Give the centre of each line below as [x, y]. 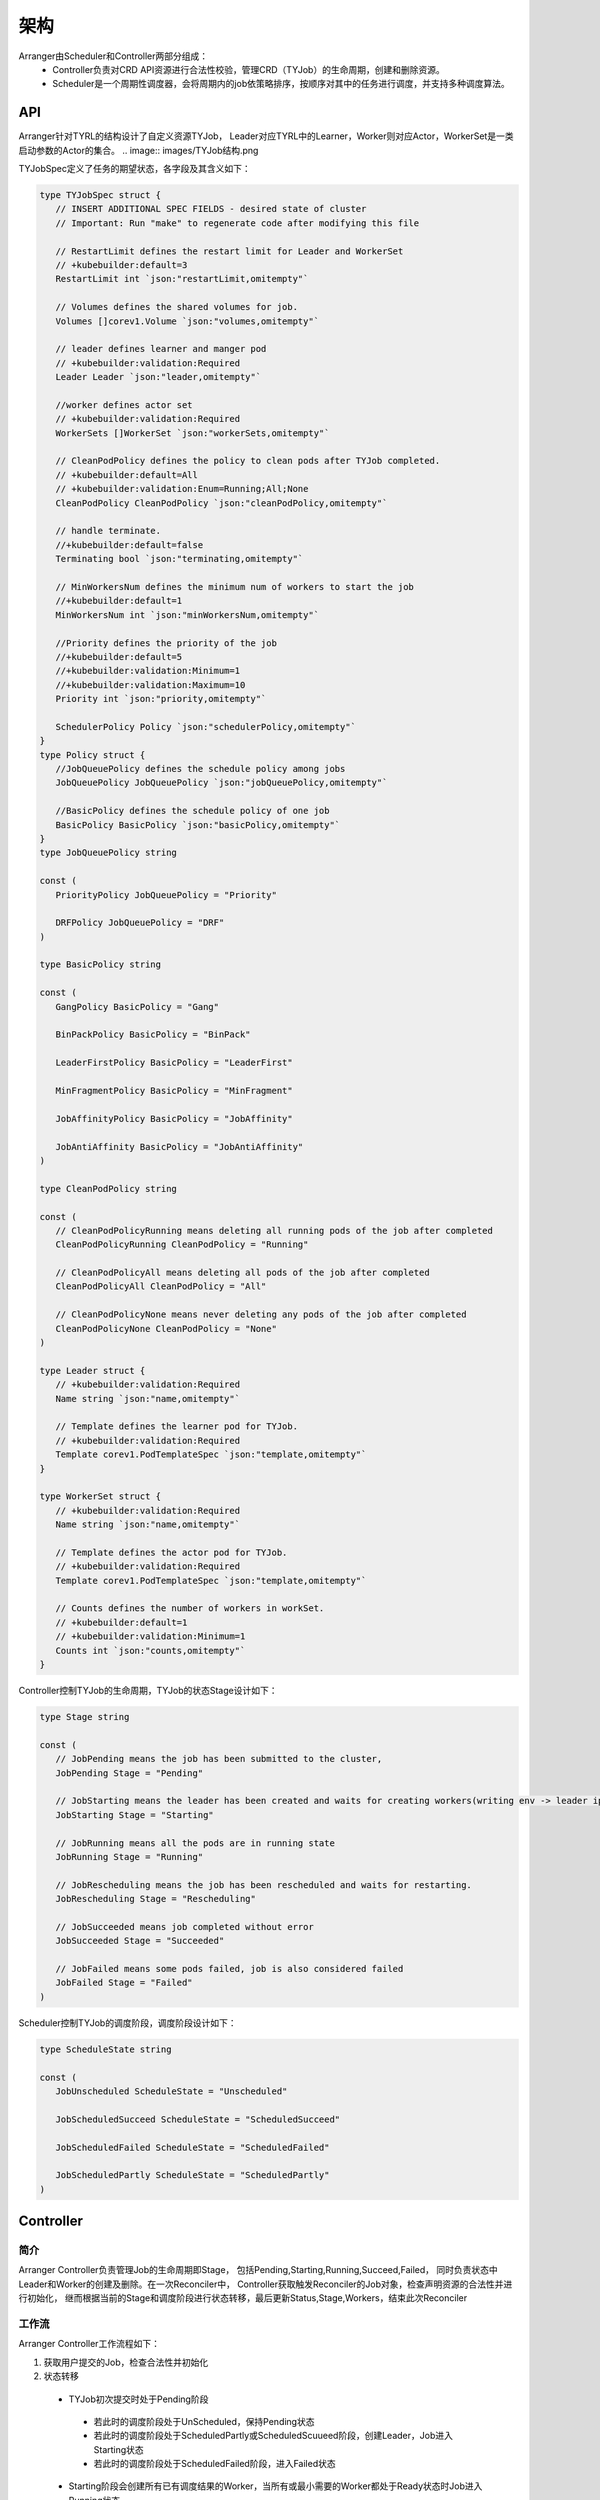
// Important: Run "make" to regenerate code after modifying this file [237, 223]
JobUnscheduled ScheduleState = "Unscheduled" [171, 2091]
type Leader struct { [92, 1370]
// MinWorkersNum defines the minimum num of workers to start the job [235, 586]
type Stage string [84, 1716]
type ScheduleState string [105, 2049]
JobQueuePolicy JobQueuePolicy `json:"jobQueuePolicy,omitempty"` [221, 783]
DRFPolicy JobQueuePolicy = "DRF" [140, 923]
